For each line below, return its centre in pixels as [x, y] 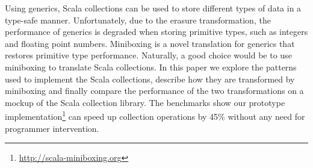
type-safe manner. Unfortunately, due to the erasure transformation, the [138, 20]
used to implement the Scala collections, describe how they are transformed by [150, 79]
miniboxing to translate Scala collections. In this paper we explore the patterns [151, 67]
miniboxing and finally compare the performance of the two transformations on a [154, 91]
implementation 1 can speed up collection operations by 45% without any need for [155, 115]
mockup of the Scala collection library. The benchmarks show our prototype [145, 102]
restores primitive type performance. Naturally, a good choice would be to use [148, 55]
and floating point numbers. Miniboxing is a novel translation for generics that [150, 43]
